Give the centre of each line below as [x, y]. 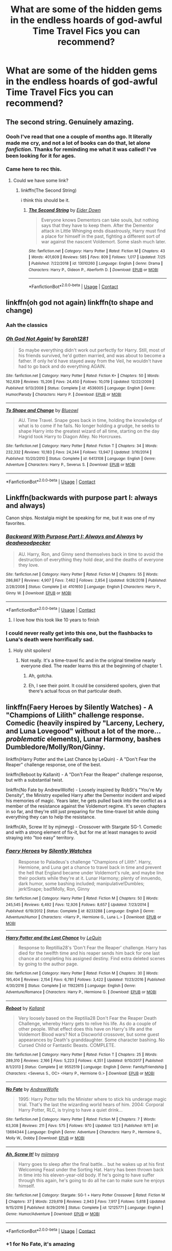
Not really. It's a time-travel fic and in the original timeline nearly [88, 660]
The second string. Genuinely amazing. [70, 122]
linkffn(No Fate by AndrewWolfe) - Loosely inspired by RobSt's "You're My [84, 790]
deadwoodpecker [28, 543]
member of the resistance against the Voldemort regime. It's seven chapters [86, 806]
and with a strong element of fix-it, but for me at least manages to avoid [81, 832]
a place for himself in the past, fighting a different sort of [101, 236]
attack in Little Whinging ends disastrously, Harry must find [103, 231]
